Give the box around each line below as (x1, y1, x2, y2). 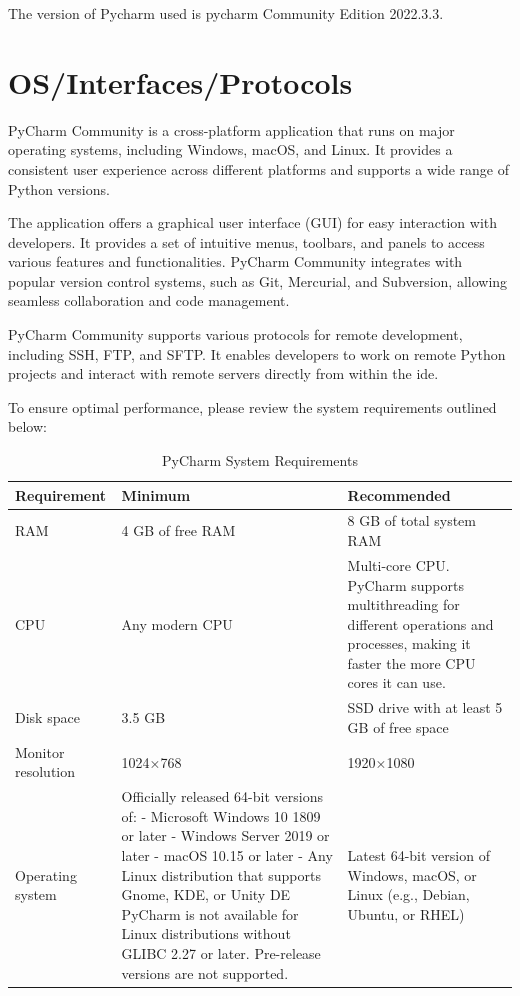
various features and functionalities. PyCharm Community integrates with (8, 251, 463, 272)
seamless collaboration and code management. (8, 290, 290, 311)
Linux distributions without (121, 923, 291, 944)
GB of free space (347, 716, 449, 737)
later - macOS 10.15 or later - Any (121, 844, 333, 865)
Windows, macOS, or (347, 864, 477, 885)
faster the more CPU (347, 652, 476, 673)
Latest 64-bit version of (347, 844, 490, 865)
